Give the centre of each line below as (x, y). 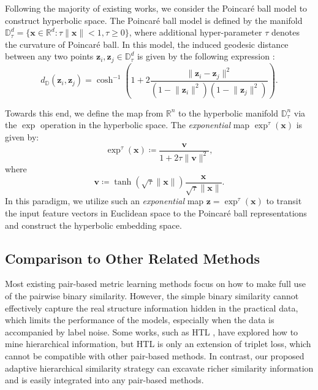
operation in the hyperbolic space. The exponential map (145, 125)
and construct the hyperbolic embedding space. (93, 225)
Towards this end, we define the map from (84, 113)
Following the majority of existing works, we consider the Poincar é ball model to (156, 8)
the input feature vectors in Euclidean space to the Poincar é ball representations (156, 212)
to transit (284, 201)
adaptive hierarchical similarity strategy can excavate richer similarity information (159, 368)
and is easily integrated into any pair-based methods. (104, 380)
